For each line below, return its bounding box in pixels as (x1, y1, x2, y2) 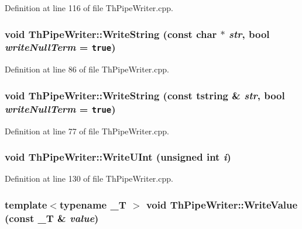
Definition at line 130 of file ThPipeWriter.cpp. (5, 172, 173, 185)
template (5, 197, 47, 211)
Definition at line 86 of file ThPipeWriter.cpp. (5, 63, 169, 75)
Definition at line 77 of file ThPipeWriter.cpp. (5, 124, 169, 137)
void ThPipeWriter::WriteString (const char (5, 26, 217, 41)
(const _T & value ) (5, 210, 99, 225)
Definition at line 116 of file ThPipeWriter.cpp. (5, 2, 173, 13)
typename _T (59, 197, 126, 211)
